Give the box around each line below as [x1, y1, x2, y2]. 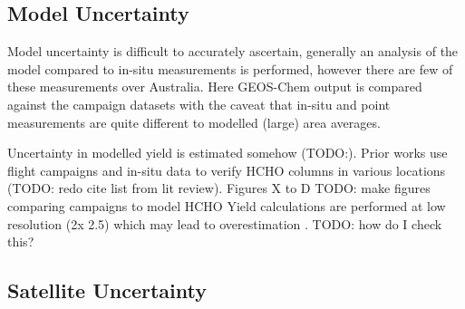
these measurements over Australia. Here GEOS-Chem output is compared [7, 77, 422, 96]
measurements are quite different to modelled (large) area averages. [7, 112, 381, 131]
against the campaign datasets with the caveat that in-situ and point [7, 94, 391, 113]
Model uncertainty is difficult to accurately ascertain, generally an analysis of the [7, 42, 459, 61]
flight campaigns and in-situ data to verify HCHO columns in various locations [7, 160, 446, 179]
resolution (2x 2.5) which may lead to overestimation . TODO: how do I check [7, 214, 442, 233]
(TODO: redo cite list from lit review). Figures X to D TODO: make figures [7, 179, 431, 198]
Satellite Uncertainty [7, 276, 207, 304]
